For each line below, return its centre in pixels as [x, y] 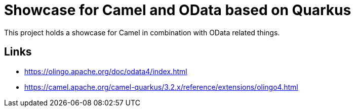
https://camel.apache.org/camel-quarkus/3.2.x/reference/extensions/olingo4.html [161, 87]
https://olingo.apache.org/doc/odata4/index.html [106, 71]
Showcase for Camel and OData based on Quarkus [178, 10]
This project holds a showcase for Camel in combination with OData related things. [142, 32]
